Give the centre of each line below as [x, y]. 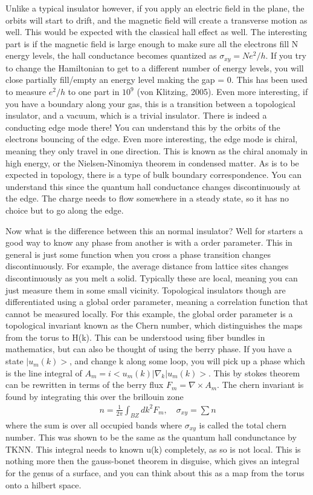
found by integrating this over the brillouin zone [95, 396]
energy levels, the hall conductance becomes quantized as [111, 55]
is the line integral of [44, 372]
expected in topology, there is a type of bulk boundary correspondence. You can [153, 175]
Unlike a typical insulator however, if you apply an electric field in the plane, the [155, 8]
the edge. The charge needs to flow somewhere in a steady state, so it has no [147, 198]
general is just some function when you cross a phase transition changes [138, 254]
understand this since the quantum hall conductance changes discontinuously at [153, 186]
